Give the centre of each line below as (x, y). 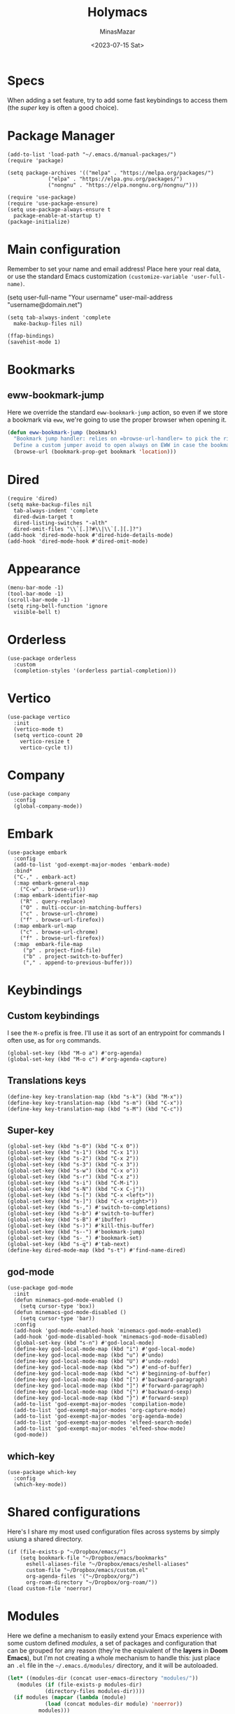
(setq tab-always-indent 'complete (59, 317)
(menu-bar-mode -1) (36, 587)
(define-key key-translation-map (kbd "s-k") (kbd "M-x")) (95, 1097)
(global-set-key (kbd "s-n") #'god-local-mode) (84, 1343)
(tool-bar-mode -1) (36, 594)
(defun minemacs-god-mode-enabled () (69, 1300)
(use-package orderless (42, 658)
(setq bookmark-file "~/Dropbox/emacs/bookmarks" (94, 1558)
